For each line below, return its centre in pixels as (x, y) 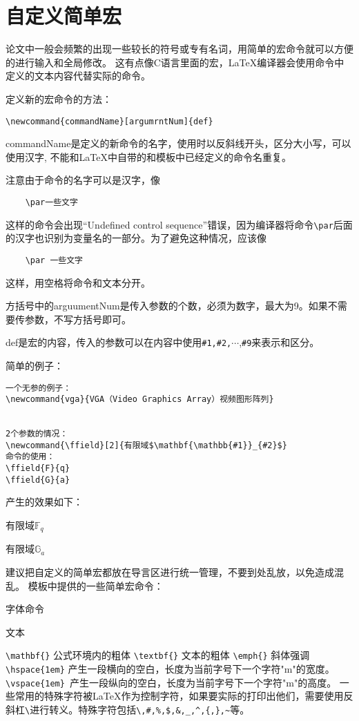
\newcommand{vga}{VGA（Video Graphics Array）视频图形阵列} (140, 400)
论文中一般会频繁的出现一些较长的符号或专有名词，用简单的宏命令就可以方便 (179, 49)
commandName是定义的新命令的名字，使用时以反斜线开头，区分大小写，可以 (178, 143)
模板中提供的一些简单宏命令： (96, 585)
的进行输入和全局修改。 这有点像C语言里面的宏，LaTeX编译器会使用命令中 (175, 62)
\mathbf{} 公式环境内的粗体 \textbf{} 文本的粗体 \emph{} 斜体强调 (158, 655)
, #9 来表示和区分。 (279, 342)
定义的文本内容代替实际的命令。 (78, 76)
